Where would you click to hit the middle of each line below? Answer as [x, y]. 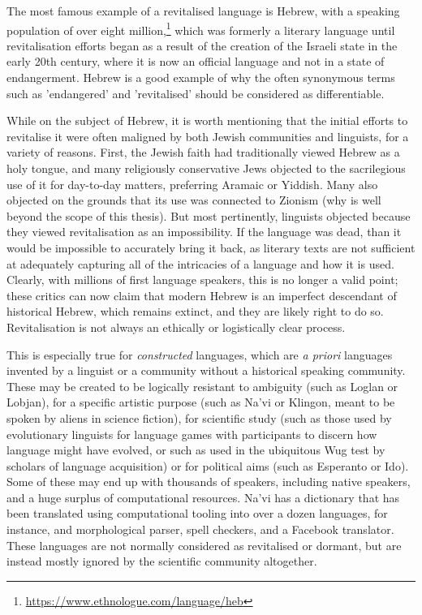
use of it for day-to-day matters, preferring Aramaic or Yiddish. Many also [192, 184]
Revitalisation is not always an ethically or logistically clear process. [176, 327]
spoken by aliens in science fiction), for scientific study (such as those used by [199, 417]
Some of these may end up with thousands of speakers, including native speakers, [209, 482]
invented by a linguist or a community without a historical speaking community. [206, 370]
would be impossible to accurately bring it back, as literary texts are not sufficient [211, 247]
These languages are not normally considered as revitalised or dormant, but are [204, 545]
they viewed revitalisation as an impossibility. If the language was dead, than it [204, 232]
